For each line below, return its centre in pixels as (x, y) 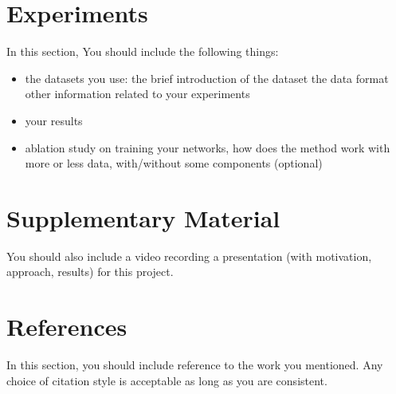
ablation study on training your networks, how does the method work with (208, 147)
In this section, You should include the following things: (143, 51)
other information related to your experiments (137, 94)
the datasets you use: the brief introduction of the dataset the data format (207, 78)
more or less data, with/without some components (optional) (174, 163)
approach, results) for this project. (90, 272)
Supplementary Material (143, 217)
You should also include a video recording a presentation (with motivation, (189, 256)
